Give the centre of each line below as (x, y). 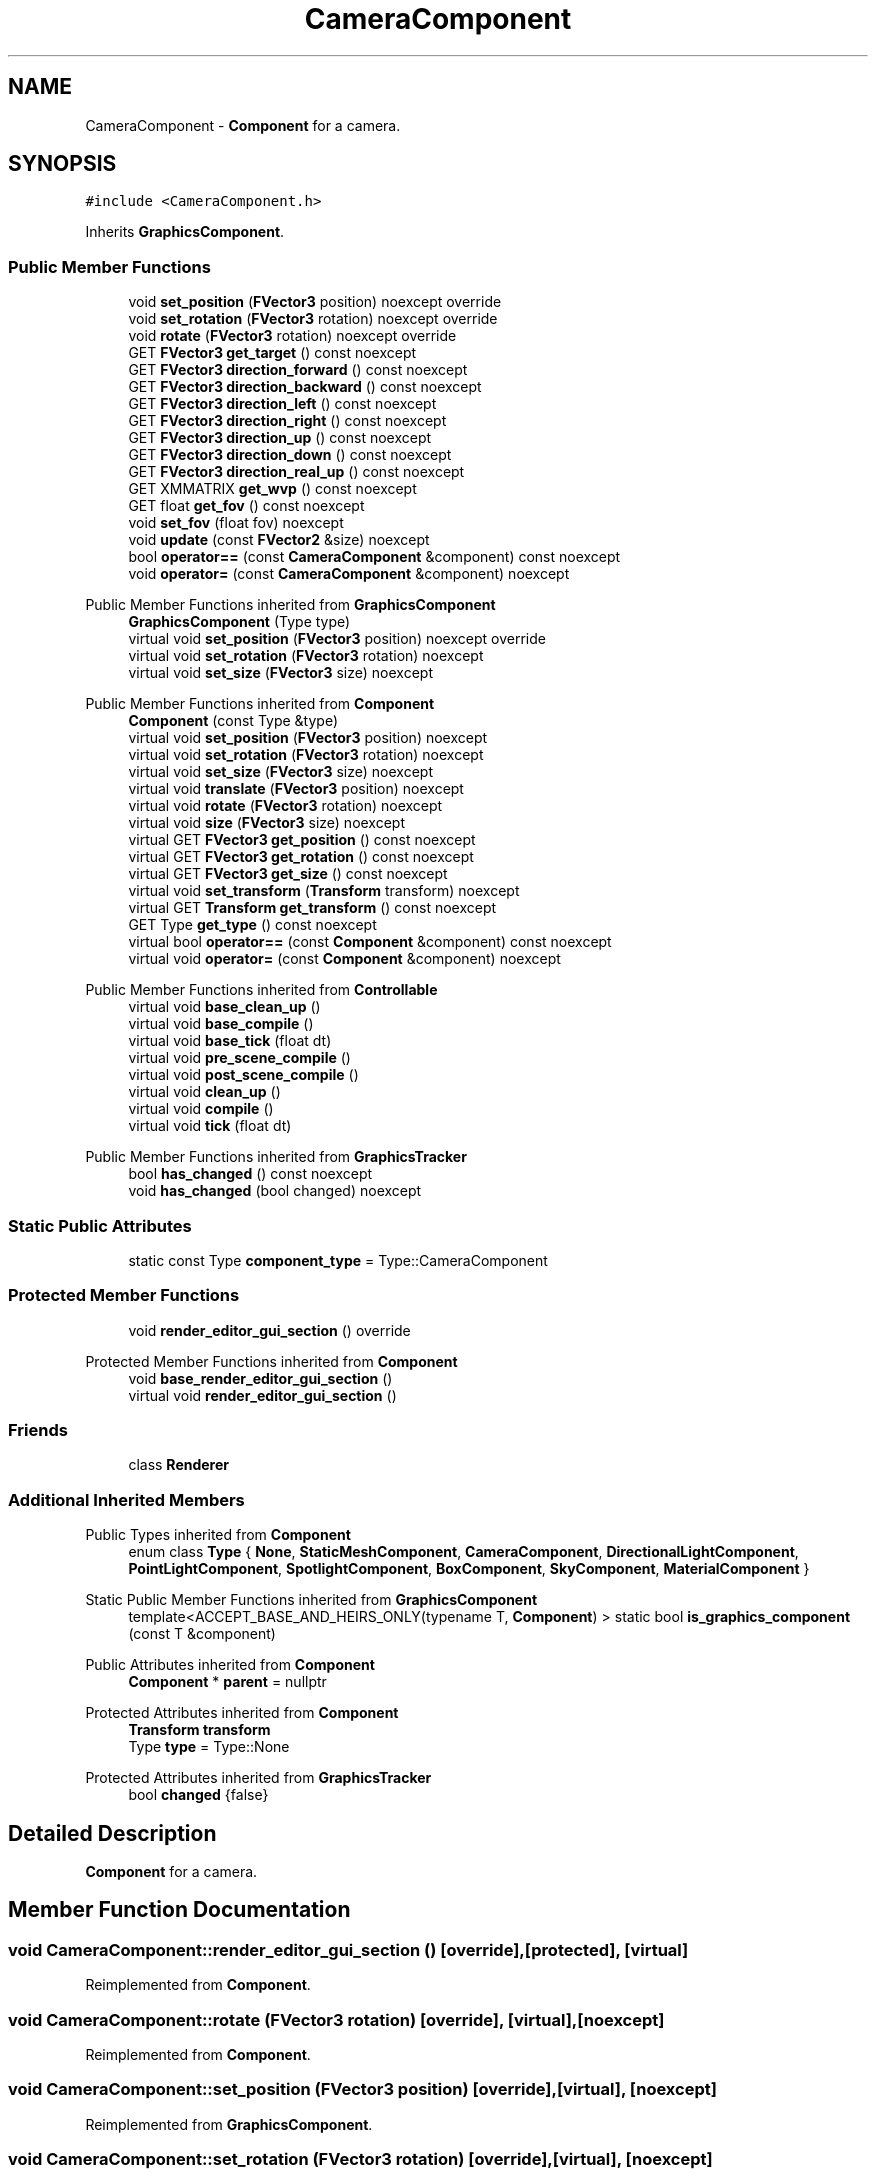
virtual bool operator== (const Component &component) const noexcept (370, 942)
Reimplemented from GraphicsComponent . (229, 2124)
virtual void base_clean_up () (224, 1007)
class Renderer (179, 1465)
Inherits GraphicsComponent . (185, 232)
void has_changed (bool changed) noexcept (275, 1191)
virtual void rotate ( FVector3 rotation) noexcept (285, 806)
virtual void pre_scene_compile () (239, 1058)
